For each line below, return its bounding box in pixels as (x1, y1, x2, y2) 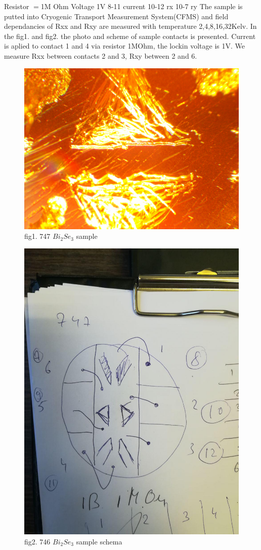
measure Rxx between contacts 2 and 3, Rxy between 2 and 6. (4, 50, 197, 61)
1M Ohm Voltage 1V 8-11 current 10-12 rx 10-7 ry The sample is (40, 1, 243, 11)
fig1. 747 (24, 231, 51, 241)
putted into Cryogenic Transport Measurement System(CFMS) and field (4, 11, 229, 21)
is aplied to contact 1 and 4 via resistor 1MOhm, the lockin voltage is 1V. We (4, 40, 245, 51)
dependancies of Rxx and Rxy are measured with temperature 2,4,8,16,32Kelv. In (4, 21, 257, 31)
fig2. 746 (24, 536, 51, 546)
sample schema (76, 536, 122, 546)
